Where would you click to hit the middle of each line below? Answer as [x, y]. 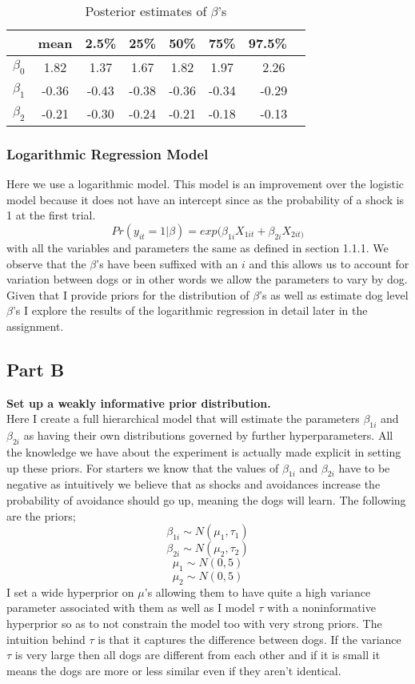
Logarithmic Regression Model [108, 153]
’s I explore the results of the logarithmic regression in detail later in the [190, 310]
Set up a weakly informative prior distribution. [139, 402]
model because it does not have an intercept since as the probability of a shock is [206, 199]
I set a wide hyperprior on [70, 591]
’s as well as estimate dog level [334, 294]
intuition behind [46, 639]
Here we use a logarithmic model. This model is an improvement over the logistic [205, 184]
